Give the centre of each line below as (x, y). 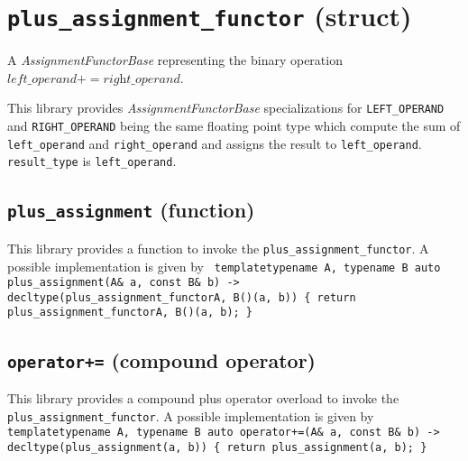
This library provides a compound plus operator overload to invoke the (203, 397)
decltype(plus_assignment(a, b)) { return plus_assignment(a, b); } (217, 447)
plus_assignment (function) (131, 210)
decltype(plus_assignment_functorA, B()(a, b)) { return (182, 297)
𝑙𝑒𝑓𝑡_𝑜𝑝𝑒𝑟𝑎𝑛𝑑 (42, 79)
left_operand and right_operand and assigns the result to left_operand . (215, 143)
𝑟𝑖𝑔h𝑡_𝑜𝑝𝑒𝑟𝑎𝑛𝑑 (142, 79)
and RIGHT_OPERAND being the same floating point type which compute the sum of (234, 126)
